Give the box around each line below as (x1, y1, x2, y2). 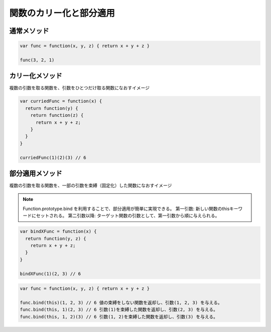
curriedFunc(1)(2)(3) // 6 (20, 155, 86, 160)
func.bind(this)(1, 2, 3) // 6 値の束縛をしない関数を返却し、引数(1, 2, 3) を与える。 (20, 299, 223, 305)
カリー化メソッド (9, 72, 62, 80)
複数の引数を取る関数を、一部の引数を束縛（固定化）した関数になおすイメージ (9, 182, 172, 188)
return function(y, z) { (25, 236, 86, 241)
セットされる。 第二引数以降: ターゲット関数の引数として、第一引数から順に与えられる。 (36, 212, 220, 218)
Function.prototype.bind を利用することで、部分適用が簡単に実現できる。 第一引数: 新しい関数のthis (23, 205, 230, 211)
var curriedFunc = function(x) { (20, 98, 102, 104)
